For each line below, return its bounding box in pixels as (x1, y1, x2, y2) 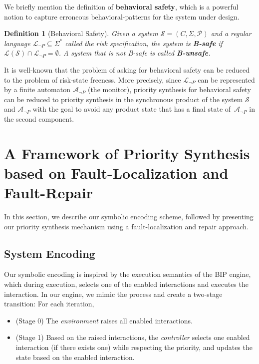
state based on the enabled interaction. (15, 351, 135, 362)
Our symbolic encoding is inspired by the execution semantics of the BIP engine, (4, 269, 251, 279)
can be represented (198, 74, 255, 85)
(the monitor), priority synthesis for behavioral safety (87, 84, 251, 95)
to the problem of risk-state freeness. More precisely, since (4, 74, 181, 85)
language (4, 38, 30, 48)
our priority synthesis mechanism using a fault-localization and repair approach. (4, 221, 249, 231)
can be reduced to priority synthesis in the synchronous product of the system (4, 94, 243, 104)
